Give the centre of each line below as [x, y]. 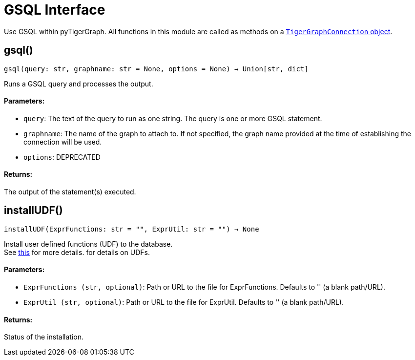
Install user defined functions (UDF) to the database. [88, 244]
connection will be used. [63, 142]
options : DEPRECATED [62, 157]
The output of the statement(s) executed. [70, 192]
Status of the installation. [44, 337]
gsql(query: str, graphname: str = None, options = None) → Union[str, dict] [156, 69]
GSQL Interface [55, 10]
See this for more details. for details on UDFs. [77, 252]
